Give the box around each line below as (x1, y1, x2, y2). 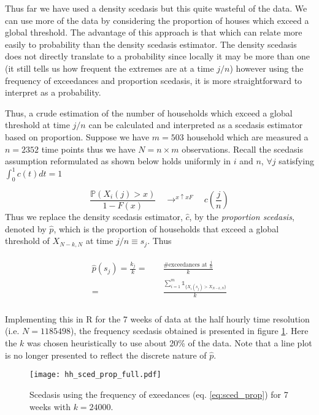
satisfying (279, 154, 314, 167)
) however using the (229, 61, 304, 74)
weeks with (29, 400, 71, 413)
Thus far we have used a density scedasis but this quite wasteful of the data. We (5, 2, 307, 14)
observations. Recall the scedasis (182, 142, 303, 155)
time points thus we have (41, 142, 136, 155)
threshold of (5, 234, 50, 247)
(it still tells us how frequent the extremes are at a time (5, 61, 214, 74)
